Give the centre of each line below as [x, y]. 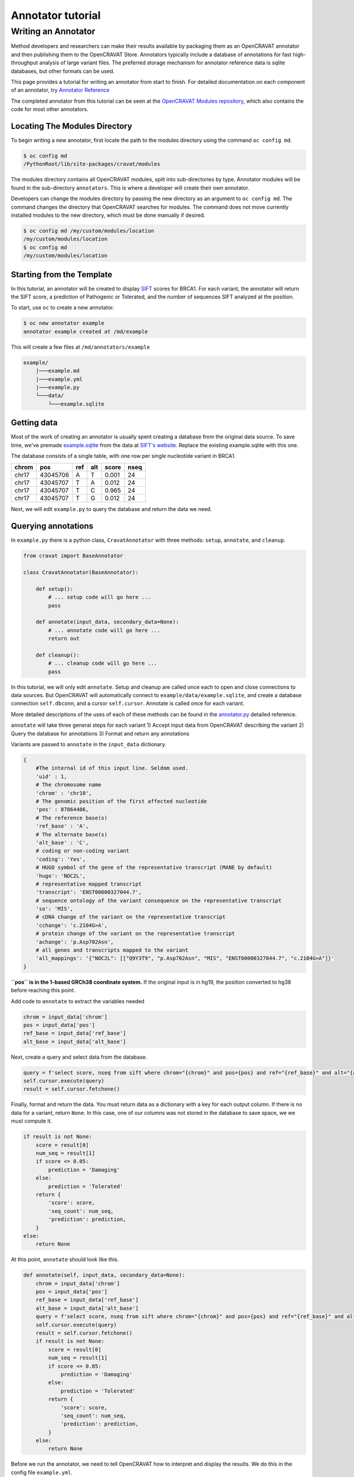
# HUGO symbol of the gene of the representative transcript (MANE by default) [154, 868]
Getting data [34, 423]
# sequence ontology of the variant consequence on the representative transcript [159, 900]
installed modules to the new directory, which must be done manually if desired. [108, 215]
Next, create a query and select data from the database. [79, 1057]
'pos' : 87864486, [62, 810]
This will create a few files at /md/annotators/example [81, 347]
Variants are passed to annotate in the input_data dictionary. [88, 744]
